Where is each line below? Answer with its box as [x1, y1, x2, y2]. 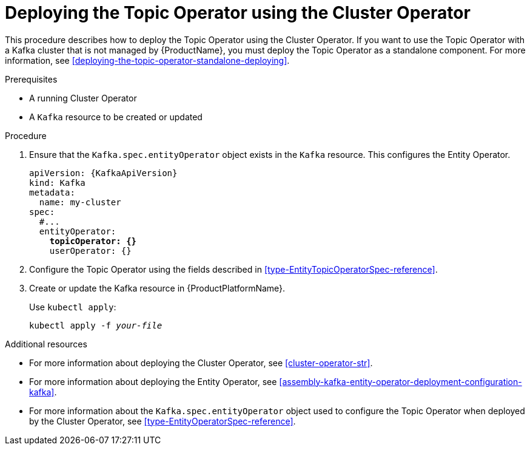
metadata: [29, 187, 75, 197]
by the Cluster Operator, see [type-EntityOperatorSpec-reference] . [29, 415, 296, 426]
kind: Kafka [29, 177, 86, 188]
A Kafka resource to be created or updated [29, 111, 203, 122]
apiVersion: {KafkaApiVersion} [29, 168, 178, 178]
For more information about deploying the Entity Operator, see [29, 376, 277, 387]
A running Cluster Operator [29, 92, 137, 103]
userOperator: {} [49, 245, 132, 256]
